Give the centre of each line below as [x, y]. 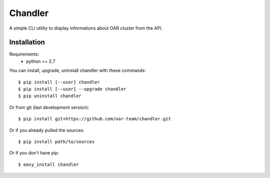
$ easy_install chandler [48, 164]
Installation [27, 42]
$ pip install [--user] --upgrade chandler [72, 89]
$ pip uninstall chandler [50, 96]
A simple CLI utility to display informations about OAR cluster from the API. [86, 28]
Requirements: [24, 54]
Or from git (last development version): [49, 107]
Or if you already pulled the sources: [47, 130]
